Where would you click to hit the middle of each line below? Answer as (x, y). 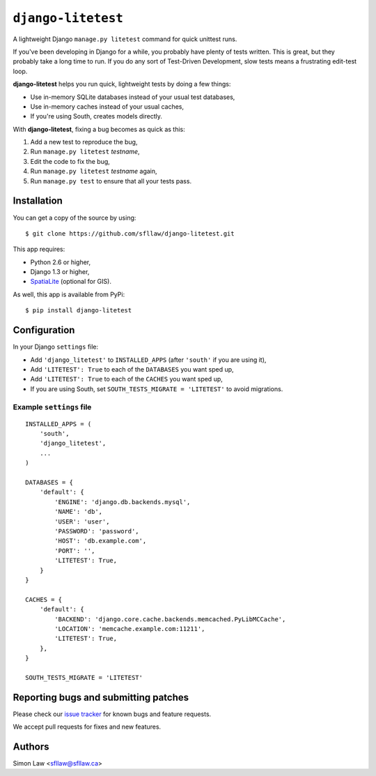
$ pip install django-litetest (79, 311)
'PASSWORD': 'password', (97, 531)
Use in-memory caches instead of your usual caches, (107, 106)
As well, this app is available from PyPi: (69, 294)
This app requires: (39, 249)
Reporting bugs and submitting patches (101, 697)
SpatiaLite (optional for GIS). (71, 282)
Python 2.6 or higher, (61, 262)
